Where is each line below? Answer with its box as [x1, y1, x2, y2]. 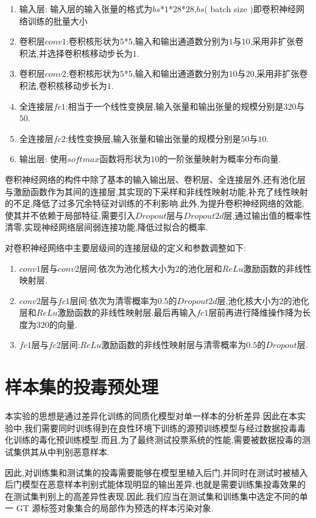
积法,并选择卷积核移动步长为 [19, 46, 133, 59]
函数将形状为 [99, 152, 151, 165]
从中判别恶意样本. [38, 445, 110, 458]
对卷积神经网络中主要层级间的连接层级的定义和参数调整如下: [5, 241, 246, 254]
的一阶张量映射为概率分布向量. [159, 152, 281, 165]
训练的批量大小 [27, 14, 88, 27]
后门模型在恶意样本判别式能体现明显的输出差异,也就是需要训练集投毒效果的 [5, 478, 306, 491]
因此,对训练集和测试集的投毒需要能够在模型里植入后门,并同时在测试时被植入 [5, 466, 308, 478]
